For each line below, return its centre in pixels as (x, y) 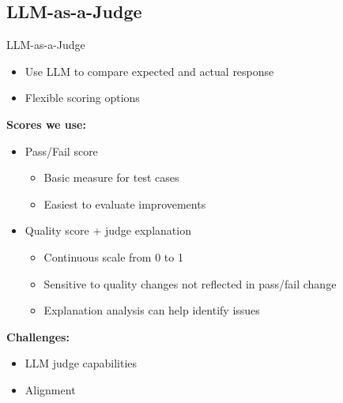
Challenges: (38, 336)
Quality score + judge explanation (108, 230)
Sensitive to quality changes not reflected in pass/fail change (190, 283)
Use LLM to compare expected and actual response (149, 71)
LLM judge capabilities (81, 363)
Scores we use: (46, 124)
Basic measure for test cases (111, 177)
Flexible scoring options (82, 98)
